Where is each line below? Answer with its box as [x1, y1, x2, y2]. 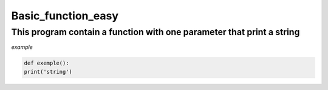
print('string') [24, 68, 73, 75]
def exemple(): [24, 60, 69, 66]
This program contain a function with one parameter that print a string [11, 27, 300, 37]
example [11, 43, 33, 51]
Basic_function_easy [11, 9, 118, 22]
